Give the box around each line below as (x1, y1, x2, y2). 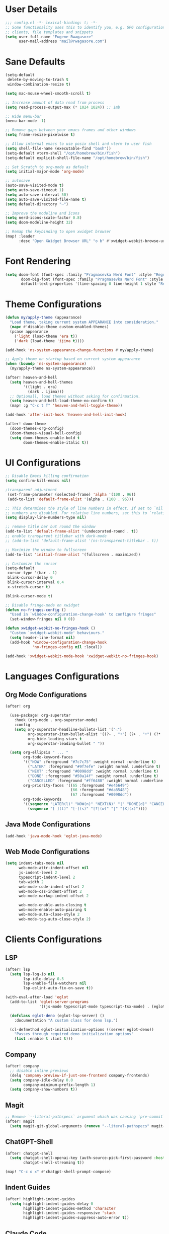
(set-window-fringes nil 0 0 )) (10, 616, 75, 622)
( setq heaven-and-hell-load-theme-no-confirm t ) (10, 399, 114, 404)
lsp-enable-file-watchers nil (23, 981, 87, 986)
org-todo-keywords (23, 797, 62, 802)
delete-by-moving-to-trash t (7, 77, 69, 83)
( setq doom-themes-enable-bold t (10, 435, 80, 440)
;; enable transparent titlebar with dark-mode (5, 533, 107, 539)
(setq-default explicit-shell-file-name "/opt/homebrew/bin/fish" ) (5, 155, 150, 161)
